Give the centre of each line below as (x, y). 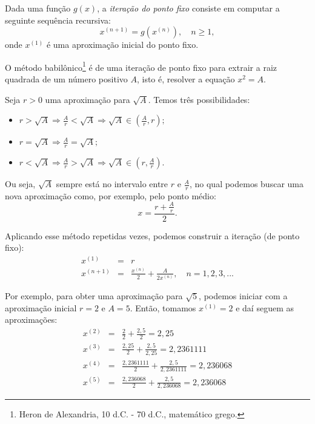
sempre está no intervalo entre (112, 184)
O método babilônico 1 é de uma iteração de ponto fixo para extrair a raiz (141, 66)
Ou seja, (20, 184)
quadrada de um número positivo (66, 79)
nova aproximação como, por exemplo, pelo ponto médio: (111, 195)
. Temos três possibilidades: (199, 99)
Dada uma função (38, 8)
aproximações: (31, 320)
